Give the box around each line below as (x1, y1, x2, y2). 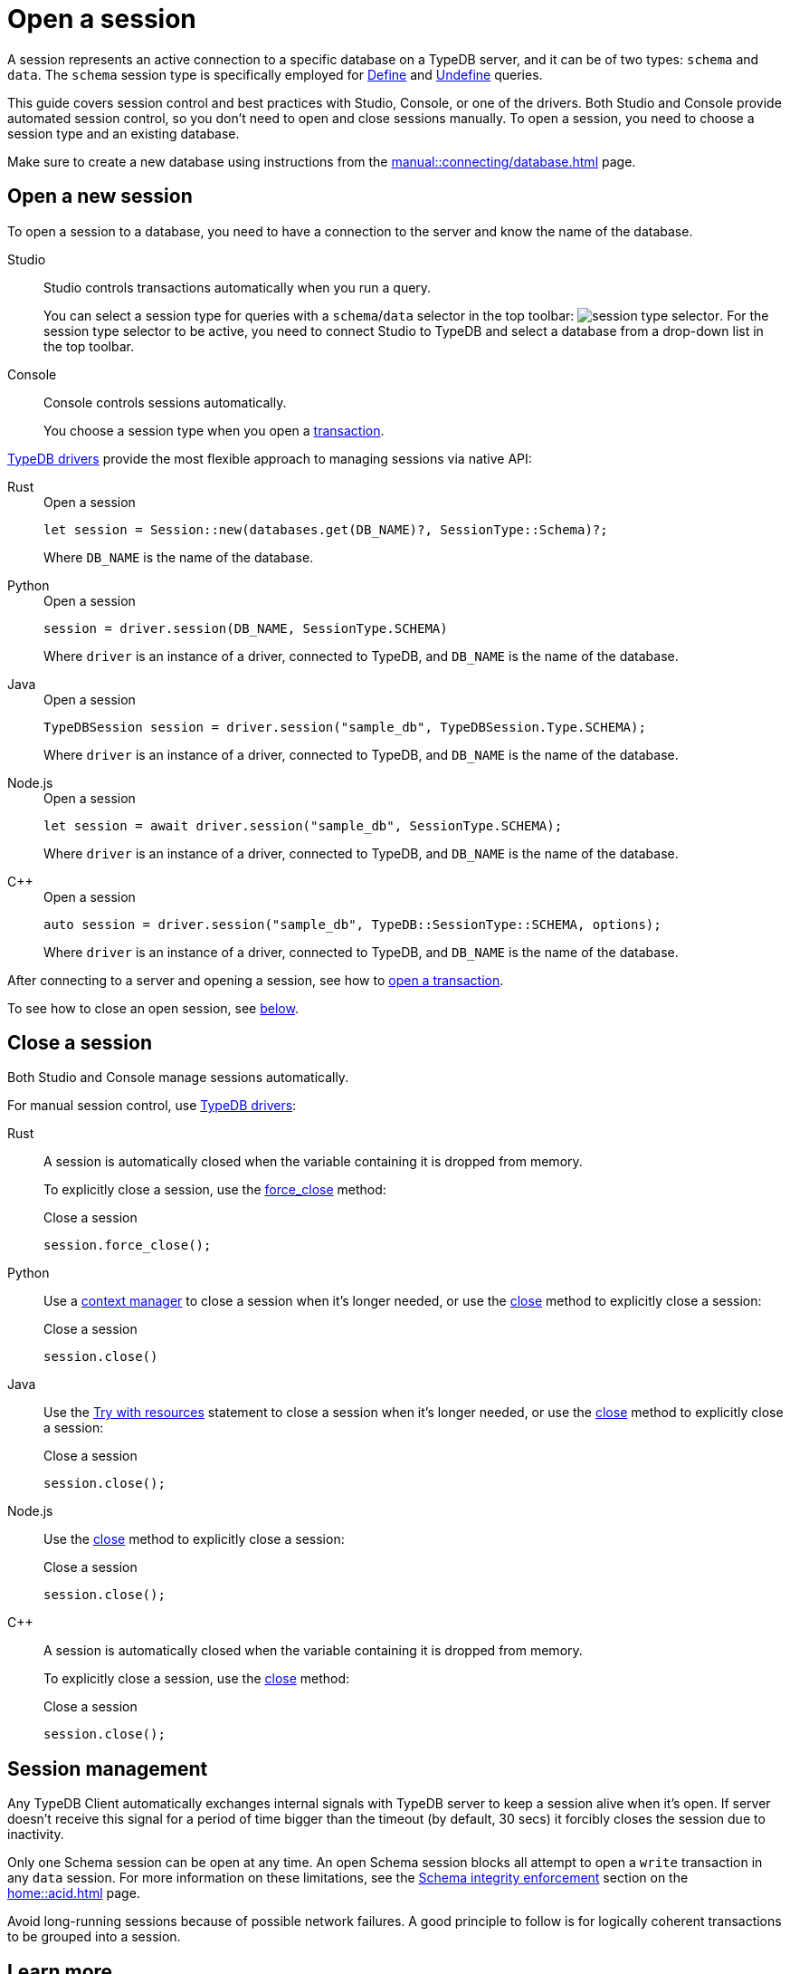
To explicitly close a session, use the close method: (43, 1671, 350, 1687)
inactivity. (7, 1826, 64, 1843)
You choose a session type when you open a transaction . (43, 422, 385, 438)
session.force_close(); (43, 1238, 212, 1253)
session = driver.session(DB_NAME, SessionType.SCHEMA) (43, 620, 448, 636)
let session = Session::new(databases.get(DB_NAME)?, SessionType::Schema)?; (43, 522, 608, 537)
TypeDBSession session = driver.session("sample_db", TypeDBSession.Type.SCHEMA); (43, 719, 646, 734)
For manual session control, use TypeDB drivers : (7, 1097, 297, 1114)
